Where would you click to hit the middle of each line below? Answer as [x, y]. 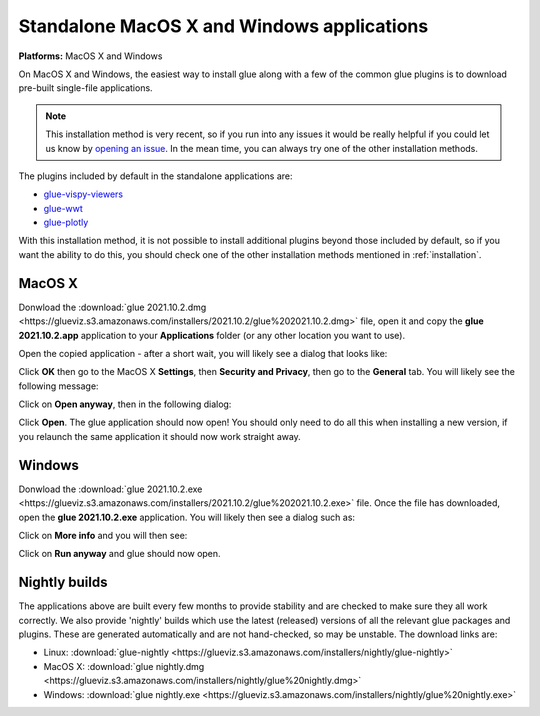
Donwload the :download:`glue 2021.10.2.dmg [112, 307]
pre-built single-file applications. [86, 88]
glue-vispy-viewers [83, 194]
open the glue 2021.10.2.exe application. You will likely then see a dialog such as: [186, 517]
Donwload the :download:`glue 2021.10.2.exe [110, 489]
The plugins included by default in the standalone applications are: [156, 176]
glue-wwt [63, 208]
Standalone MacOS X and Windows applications [223, 26]
